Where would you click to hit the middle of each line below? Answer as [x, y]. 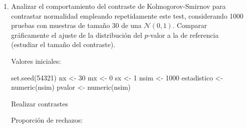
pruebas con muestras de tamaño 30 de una [76, 25]
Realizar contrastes [39, 103]
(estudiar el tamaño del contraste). [63, 44]
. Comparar [190, 25]
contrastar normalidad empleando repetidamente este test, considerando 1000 [127, 15]
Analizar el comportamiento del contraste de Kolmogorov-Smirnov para [118, 6]
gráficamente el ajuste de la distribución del [77, 35]
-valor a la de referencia [183, 35]
